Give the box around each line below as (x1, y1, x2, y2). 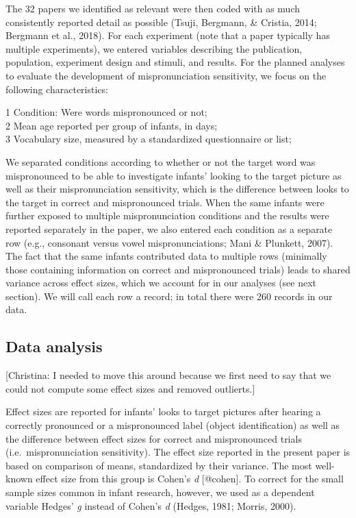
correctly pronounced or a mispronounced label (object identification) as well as (5, 418, 340, 432)
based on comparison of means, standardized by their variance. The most (5, 458, 312, 472)
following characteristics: (5, 82, 108, 96)
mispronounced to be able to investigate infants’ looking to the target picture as (5, 168, 342, 182)
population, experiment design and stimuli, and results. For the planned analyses (5, 55, 345, 69)
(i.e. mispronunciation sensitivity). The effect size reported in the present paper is (5, 445, 351, 459)
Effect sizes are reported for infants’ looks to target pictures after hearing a (5, 404, 321, 419)
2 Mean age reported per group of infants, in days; (5, 118, 218, 132)
